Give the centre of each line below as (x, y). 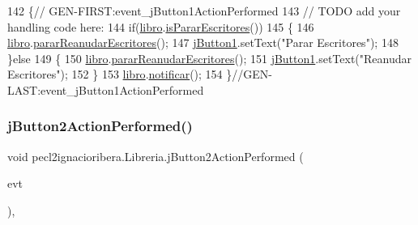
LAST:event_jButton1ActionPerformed (106, 89)
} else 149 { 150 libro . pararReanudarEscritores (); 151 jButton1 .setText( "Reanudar (210, 58)
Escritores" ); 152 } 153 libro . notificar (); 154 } (120, 74)
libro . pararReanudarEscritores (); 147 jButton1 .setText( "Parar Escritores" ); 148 (203, 42)
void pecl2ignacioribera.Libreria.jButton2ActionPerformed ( (156, 156)
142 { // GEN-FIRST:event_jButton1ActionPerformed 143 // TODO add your (204, 11)
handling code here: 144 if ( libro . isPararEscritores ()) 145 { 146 (161, 26)
